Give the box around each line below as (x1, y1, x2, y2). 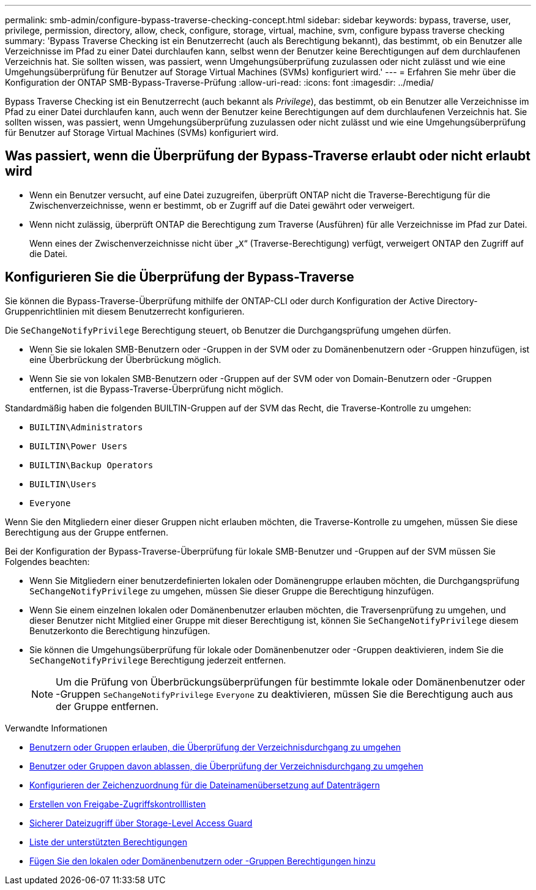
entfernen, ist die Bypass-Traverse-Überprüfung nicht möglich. (29, 383, 283, 394)
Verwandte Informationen (5, 722, 108, 733)
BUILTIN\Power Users (29, 441, 128, 451)
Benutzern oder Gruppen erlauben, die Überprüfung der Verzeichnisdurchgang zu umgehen (29, 741, 401, 752)
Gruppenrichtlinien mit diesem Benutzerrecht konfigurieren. (5, 305, 245, 316)
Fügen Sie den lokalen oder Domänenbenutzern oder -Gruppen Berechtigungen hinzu (29, 855, 376, 866)
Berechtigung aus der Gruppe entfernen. (5, 526, 168, 537)
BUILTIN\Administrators (29, 422, 143, 432)
